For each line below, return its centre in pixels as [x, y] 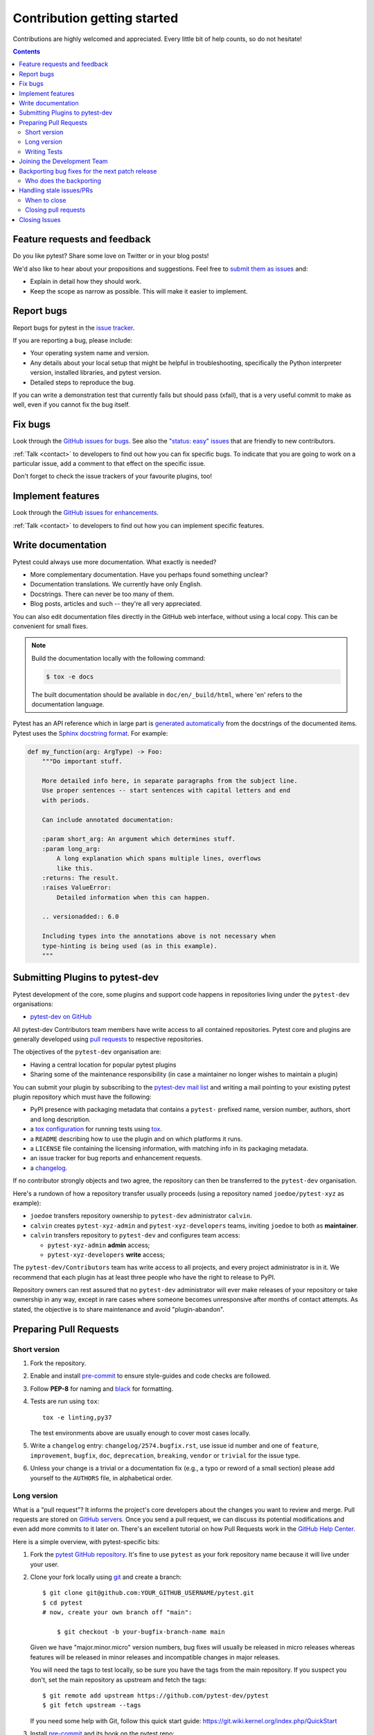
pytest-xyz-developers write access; [106, 1254]
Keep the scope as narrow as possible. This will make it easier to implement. [139, 291]
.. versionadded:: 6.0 [80, 917]
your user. [44, 1564]
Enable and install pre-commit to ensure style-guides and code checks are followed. [151, 1376]
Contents [27, 51]
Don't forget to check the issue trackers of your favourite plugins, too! [113, 476]
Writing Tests [44, 151]
